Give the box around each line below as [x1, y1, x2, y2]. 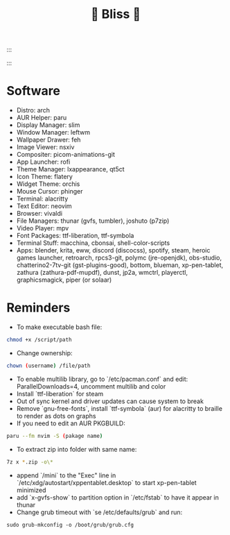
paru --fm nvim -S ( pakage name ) [6, 432, 103, 439]
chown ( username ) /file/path [6, 362, 91, 369]
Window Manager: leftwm [16, 128, 91, 137]
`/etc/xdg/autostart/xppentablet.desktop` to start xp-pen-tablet [16, 478, 197, 486]
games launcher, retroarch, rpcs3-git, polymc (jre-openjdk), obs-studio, [16, 253, 222, 262]
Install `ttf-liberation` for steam [16, 389, 104, 398]
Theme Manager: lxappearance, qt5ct [16, 165, 125, 173]
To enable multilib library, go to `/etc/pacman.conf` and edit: [16, 375, 188, 383]
